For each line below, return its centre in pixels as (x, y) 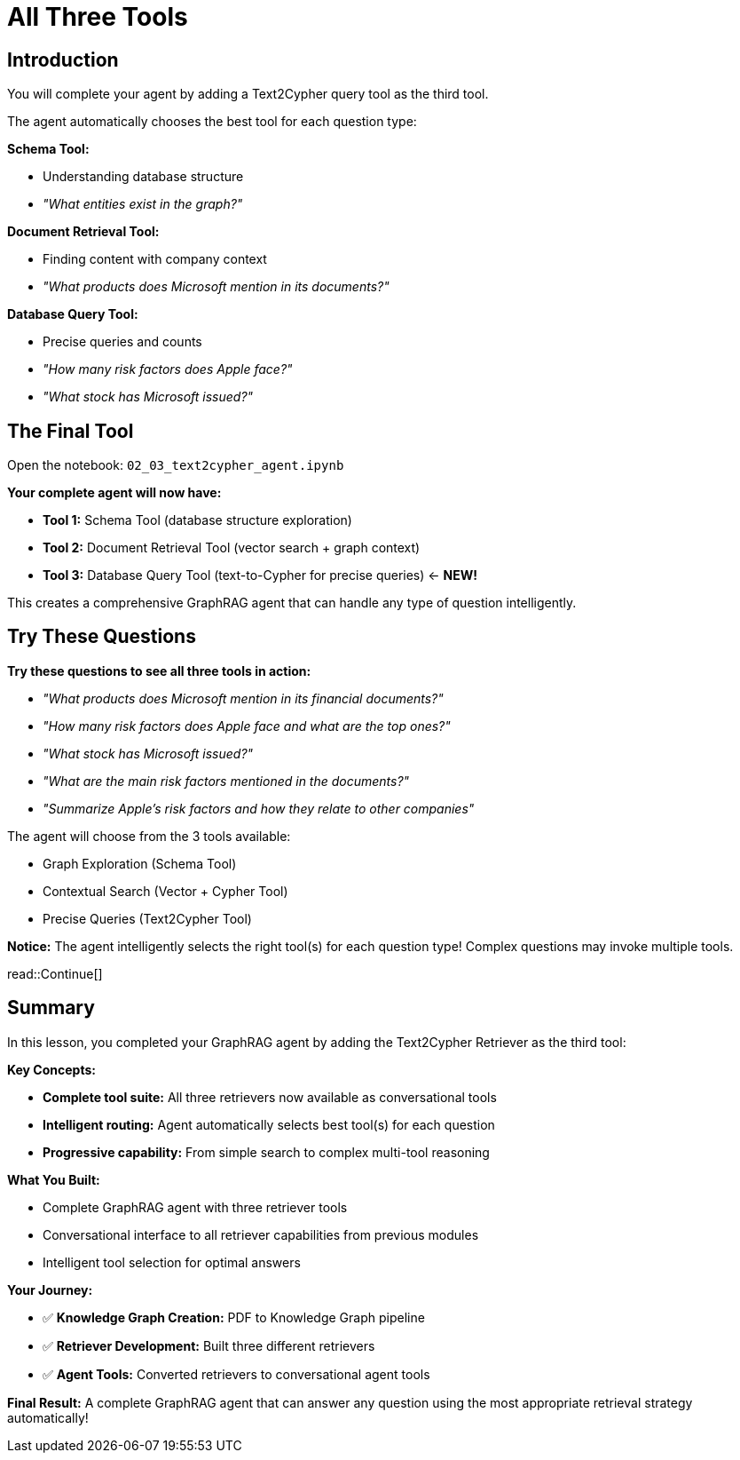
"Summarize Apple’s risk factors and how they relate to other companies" (259, 808)
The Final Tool (71, 431)
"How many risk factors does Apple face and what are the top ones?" (247, 726)
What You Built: (54, 1179)
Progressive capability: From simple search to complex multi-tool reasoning (266, 1152)
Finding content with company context (155, 259)
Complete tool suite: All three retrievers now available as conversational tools (270, 1097)
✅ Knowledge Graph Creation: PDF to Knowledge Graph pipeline (234, 1317)
